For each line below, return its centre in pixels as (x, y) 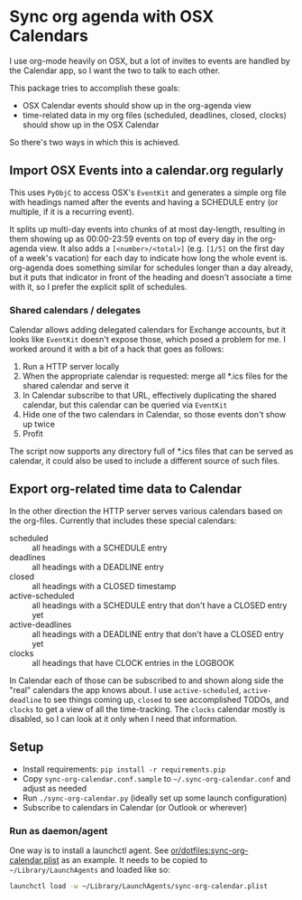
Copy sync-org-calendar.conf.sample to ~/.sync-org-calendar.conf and (156, 778)
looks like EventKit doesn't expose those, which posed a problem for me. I (147, 340)
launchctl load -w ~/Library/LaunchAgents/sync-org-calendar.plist (139, 886)
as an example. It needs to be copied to (134, 859)
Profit (32, 434)
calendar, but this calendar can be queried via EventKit (125, 405)
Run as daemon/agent (59, 830)
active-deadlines (41, 624)
